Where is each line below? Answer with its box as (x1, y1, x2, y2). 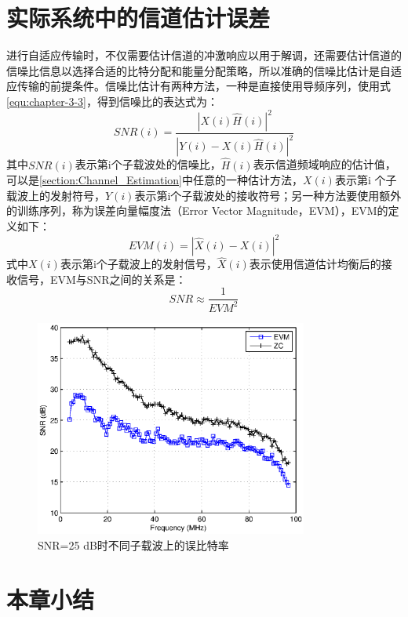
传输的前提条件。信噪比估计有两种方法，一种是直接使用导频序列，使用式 (16, 78, 391, 94)
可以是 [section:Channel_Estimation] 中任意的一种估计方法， (6, 172, 303, 188)
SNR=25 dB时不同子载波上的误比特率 (38, 537, 229, 553)
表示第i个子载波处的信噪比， (75, 156, 221, 172)
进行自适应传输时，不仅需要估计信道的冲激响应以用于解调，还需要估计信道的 (6, 47, 402, 64)
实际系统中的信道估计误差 (6, 2, 271, 34)
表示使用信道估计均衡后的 (249, 256, 381, 272)
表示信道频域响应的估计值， (253, 156, 396, 172)
